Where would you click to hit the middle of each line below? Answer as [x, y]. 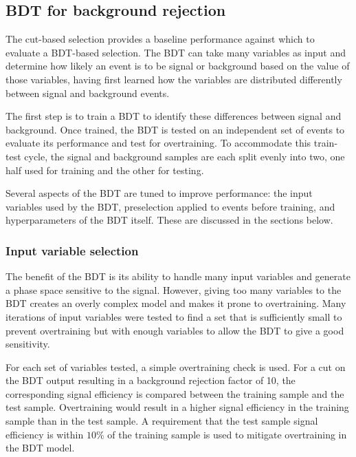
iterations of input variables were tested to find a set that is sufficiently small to [174, 316]
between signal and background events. [88, 93]
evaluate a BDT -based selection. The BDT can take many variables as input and [176, 52]
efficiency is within [45, 434]
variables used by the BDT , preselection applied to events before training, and [170, 206]
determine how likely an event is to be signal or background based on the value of [178, 66]
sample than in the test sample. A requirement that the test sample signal [162, 421]
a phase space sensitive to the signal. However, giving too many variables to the [174, 289]
